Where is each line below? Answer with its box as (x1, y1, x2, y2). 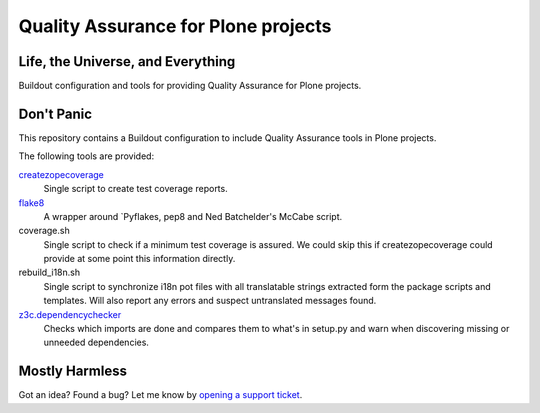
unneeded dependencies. (43, 336, 150, 349)
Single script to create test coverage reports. (43, 183, 229, 195)
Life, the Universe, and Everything (18, 53, 236, 70)
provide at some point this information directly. (43, 253, 236, 265)
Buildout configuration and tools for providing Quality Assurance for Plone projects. (18, 80, 362, 92)
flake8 (18, 196, 45, 209)
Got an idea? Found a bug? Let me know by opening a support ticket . (18, 389, 303, 401)
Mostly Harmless (18, 363, 127, 380)
